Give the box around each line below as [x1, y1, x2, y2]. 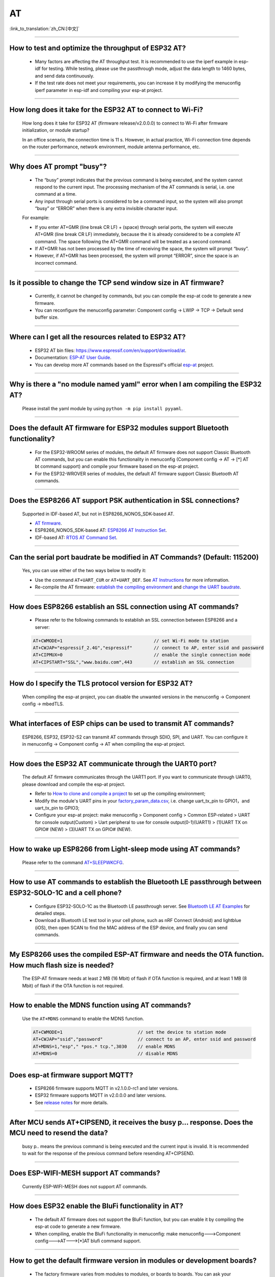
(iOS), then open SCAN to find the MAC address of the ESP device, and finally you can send [35, 925, 228, 931]
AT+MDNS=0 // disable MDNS [33, 1051, 178, 1057]
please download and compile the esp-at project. [22, 781, 126, 787]
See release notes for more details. [35, 1099, 108, 1105]
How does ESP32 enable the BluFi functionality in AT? [9, 1202, 183, 1211]
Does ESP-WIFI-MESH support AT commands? [9, 1169, 160, 1177]
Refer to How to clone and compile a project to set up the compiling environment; [35, 791, 206, 797]
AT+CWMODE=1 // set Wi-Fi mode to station [33, 637, 229, 644]
